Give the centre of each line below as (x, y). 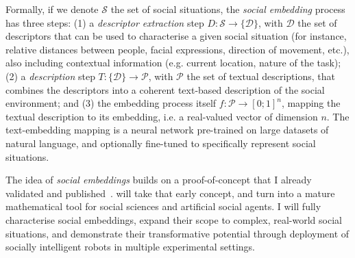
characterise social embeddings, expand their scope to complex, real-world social (174, 219)
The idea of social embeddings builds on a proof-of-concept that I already (159, 180)
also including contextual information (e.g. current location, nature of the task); (173, 63)
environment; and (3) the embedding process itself (111, 103)
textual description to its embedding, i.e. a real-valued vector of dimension (162, 116)
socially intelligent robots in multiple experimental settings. (131, 247)
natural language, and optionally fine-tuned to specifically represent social (161, 143)
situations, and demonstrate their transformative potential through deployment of (177, 233)
